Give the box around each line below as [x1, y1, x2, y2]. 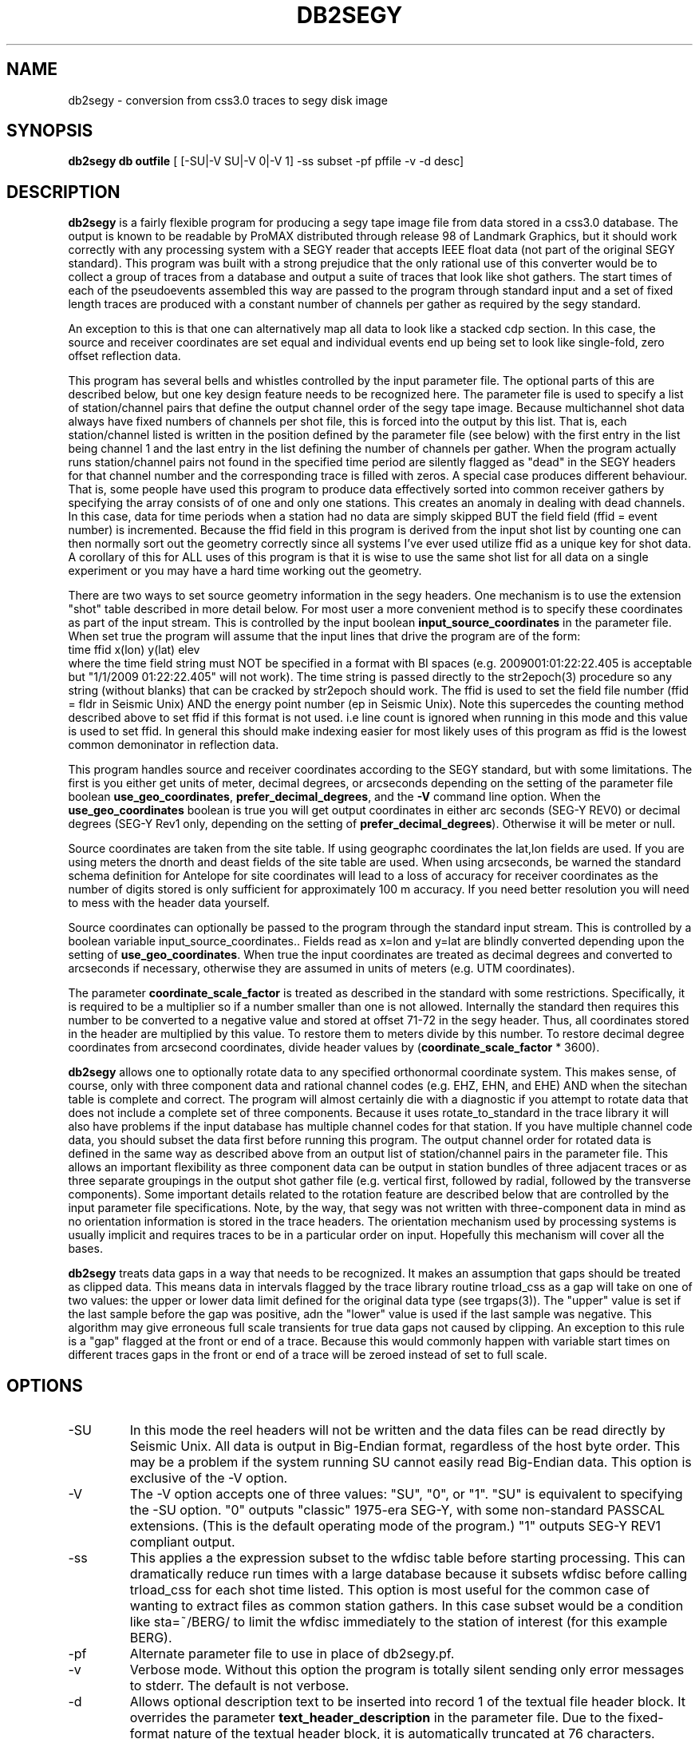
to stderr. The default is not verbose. [129, 1678, 349, 1694]
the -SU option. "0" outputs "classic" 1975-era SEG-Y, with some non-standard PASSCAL [129, 1502, 665, 1519]
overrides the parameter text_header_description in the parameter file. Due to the [129, 1709, 625, 1726]
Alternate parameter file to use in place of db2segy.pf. [129, 1646, 455, 1662]
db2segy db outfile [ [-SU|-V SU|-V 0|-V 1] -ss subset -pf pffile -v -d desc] [68, 154, 464, 168]
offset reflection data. [68, 349, 181, 363]
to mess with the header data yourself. [68, 896, 271, 910]
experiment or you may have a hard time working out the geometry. [68, 564, 422, 578]
